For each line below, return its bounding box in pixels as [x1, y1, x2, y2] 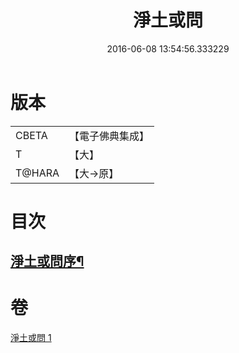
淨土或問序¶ [10, 253, 85, 270]
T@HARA [15, 166, 60, 180]
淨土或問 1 [10, 332, 52, 344]
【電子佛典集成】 [69, 129, 150, 143]
